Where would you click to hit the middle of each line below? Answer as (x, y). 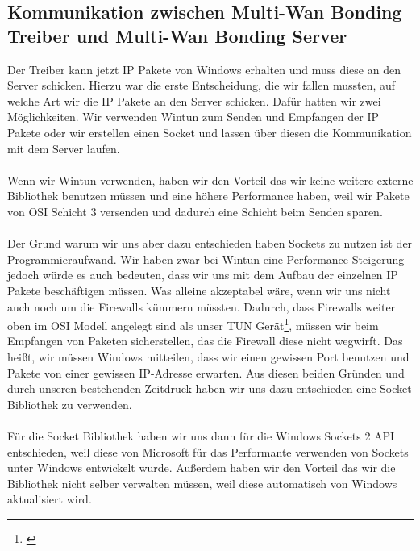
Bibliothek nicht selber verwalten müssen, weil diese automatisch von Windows (202, 483)
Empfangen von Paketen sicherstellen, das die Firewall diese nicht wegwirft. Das (205, 341)
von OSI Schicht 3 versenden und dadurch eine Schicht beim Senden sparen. (195, 211)
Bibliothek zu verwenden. (70, 404)
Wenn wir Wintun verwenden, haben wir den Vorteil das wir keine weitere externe (210, 179)
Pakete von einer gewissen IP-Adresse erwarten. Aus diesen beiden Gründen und (206, 372)
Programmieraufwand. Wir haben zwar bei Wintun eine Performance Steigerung (206, 259)
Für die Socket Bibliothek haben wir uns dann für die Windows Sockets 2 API (201, 435)
